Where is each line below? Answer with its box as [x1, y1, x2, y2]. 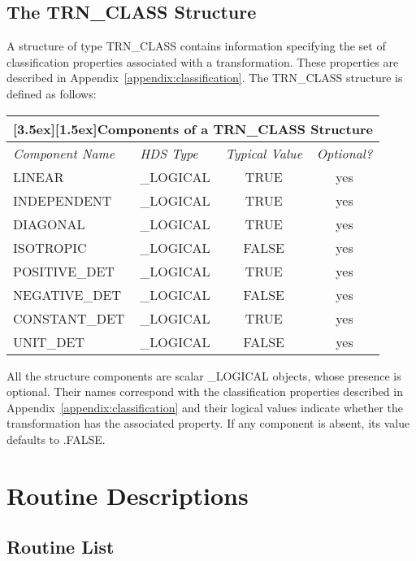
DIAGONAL [13, 214, 85, 233]
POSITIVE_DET [13, 261, 115, 280]
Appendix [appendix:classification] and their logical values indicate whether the [6, 398, 404, 415]
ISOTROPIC [13, 237, 87, 257]
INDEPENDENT [13, 190, 112, 210]
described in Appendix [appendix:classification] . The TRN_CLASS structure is [6, 69, 403, 86]
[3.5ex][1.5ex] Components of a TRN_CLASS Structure [13, 119, 373, 138]
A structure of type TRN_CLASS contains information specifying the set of [6, 37, 386, 54]
